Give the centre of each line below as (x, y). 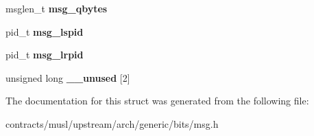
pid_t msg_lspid (45, 31)
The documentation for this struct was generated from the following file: (157, 101)
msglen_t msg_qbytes (57, 8)
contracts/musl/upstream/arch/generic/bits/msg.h (112, 123)
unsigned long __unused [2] (68, 77)
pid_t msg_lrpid (45, 55)
